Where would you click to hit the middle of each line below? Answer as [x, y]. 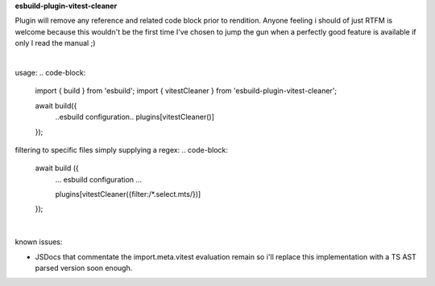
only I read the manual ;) [55, 43]
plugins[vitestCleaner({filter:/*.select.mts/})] [128, 194]
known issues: [39, 242]
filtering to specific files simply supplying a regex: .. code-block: [122, 149]
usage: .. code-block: [50, 72]
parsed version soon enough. [84, 268]
